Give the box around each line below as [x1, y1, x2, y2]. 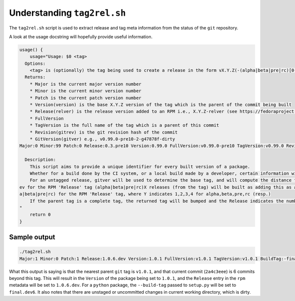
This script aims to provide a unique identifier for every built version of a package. [29, 164, 250, 169]
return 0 [29, 212, 51, 218]
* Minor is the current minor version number [29, 88, 142, 94]
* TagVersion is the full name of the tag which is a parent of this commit [29, 123, 219, 128]
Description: [25, 157, 56, 163]
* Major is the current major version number [29, 81, 142, 87]
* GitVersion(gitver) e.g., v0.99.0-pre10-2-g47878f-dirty [29, 137, 176, 142]
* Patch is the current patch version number [29, 95, 142, 101]
